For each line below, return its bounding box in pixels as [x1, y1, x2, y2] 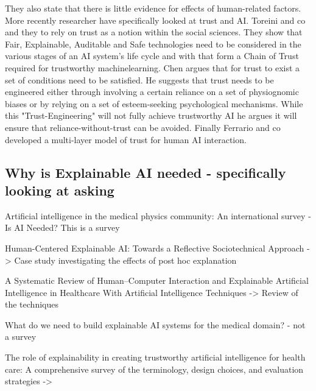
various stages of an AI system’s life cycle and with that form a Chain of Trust [5, 49, 299, 62]
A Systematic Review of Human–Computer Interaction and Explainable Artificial [5, 274, 309, 287]
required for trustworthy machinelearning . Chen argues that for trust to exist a [5, 61, 300, 74]
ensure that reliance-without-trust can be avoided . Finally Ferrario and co [5, 121, 281, 133]
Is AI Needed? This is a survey [5, 221, 120, 234]
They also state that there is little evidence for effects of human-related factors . [5, 2, 301, 14]
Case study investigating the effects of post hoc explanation [14, 253, 237, 266]
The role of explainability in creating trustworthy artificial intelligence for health [5, 351, 306, 364]
